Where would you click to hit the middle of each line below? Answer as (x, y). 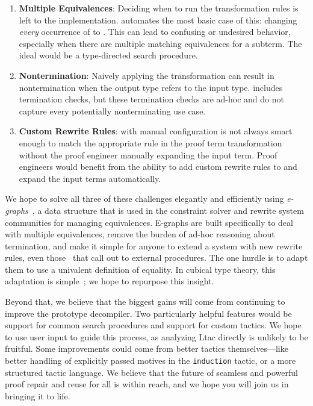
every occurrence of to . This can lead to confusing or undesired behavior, (155, 32)
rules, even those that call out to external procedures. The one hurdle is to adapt (156, 258)
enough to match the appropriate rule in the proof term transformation (150, 142)
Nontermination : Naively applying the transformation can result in (147, 75)
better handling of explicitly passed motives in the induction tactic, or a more (150, 361)
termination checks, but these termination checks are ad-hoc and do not (151, 99)
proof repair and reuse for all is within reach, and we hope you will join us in (147, 384)
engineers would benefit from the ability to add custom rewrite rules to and (158, 167)
